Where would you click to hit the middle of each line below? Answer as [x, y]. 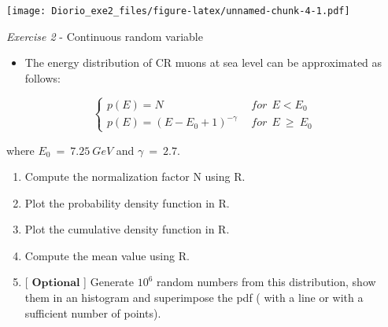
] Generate [109, 282]
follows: [42, 77]
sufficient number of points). [93, 312]
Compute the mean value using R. [107, 255]
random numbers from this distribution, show [266, 282]
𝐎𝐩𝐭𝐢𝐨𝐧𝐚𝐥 [56, 283]
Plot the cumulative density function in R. [127, 229]
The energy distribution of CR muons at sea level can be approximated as [203, 62]
